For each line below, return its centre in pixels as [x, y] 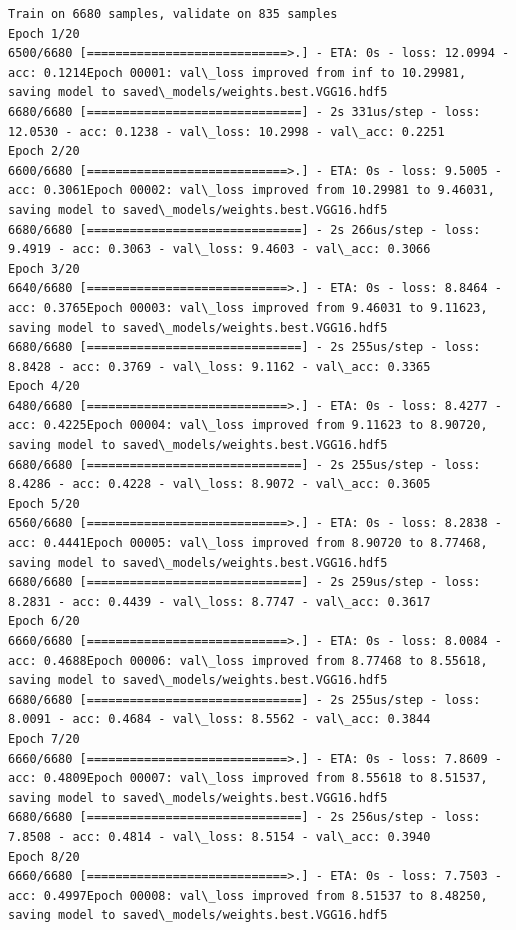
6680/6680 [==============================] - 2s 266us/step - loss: [244, 229]
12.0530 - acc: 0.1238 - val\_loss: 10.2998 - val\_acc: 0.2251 [226, 131]
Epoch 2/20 [44, 151]
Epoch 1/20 [44, 33]
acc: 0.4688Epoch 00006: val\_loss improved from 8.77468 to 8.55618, [248, 660]
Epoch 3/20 [44, 268]
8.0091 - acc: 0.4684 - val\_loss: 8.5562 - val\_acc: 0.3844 [219, 719]
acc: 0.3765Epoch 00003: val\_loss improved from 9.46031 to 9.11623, [248, 307]
